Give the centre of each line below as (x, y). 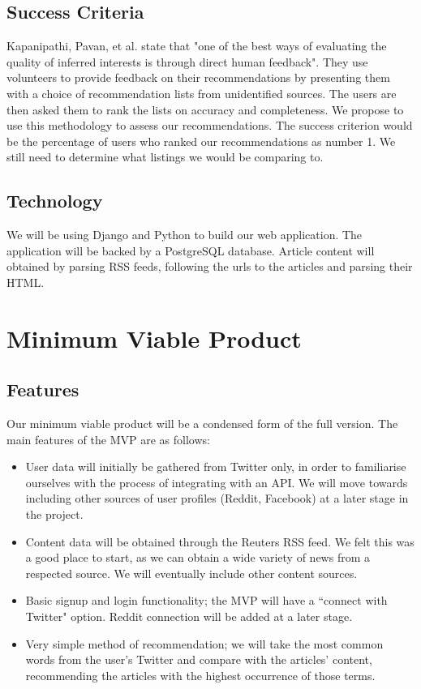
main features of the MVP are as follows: (108, 439)
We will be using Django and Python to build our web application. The (185, 235)
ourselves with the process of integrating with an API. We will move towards (217, 482)
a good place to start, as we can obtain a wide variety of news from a (198, 557)
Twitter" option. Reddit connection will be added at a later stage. (189, 616)
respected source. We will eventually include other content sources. (191, 573)
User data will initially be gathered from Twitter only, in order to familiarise (216, 466)
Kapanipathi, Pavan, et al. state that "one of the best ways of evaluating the (197, 46)
